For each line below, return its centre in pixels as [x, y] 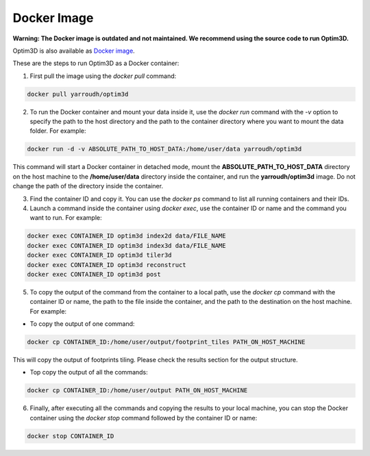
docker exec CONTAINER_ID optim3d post [94, 274]
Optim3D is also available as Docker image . [74, 51]
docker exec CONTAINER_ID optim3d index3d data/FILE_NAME [126, 245]
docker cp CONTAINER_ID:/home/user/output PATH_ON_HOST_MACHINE [137, 391]
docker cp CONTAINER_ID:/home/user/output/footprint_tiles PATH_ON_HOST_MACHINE [166, 342]
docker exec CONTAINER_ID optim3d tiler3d [99, 255]
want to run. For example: [66, 218]
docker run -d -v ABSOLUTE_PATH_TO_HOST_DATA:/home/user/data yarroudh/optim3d [164, 149]
